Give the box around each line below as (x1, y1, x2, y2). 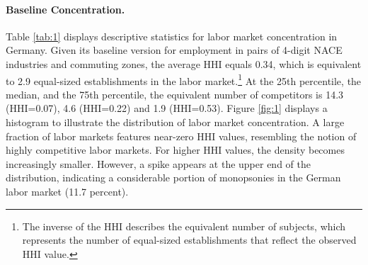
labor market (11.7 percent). (6, 184, 129, 198)
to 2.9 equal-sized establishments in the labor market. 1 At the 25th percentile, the (6, 71, 362, 88)
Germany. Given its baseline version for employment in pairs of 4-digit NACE (6, 43, 343, 57)
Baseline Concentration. (6, 1, 125, 16)
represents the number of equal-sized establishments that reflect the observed (22, 232, 357, 247)
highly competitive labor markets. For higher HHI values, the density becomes (6, 142, 345, 157)
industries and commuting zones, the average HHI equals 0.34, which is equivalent (6, 56, 362, 71)
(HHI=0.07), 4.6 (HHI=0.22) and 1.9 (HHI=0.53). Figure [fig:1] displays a (6, 101, 328, 115)
